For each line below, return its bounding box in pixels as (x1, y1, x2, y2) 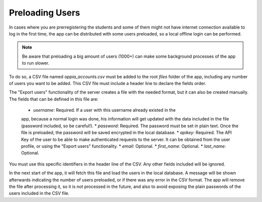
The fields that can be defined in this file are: (9, 96, 99, 102)
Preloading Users (9, 7, 80, 18)
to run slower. (22, 60, 49, 66)
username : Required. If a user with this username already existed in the (33, 107, 176, 113)
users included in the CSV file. (9, 190, 70, 196)
